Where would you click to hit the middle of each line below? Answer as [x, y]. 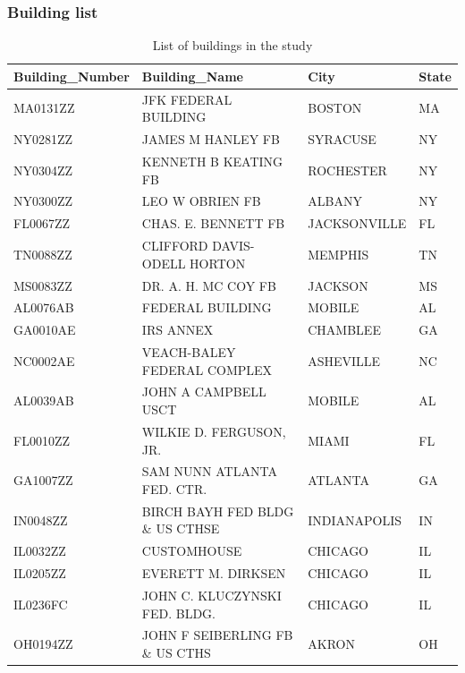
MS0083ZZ [43, 285]
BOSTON [335, 108]
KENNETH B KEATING [212, 161]
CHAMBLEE [344, 330]
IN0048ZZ [41, 520]
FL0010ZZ [42, 440]
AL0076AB [44, 307]
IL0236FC [41, 604]
